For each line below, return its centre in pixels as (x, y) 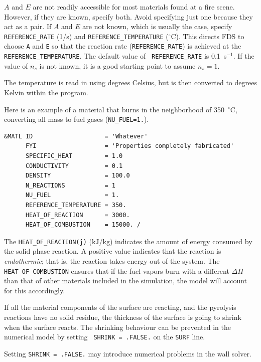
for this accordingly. (35, 290)
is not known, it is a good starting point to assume (117, 65)
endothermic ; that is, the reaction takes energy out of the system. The (112, 260)
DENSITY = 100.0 (78, 176)
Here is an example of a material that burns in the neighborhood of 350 (114, 109)
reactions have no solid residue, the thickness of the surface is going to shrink (123, 317)
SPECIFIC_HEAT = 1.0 (74, 156)
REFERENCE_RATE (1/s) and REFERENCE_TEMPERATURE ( (86, 36)
